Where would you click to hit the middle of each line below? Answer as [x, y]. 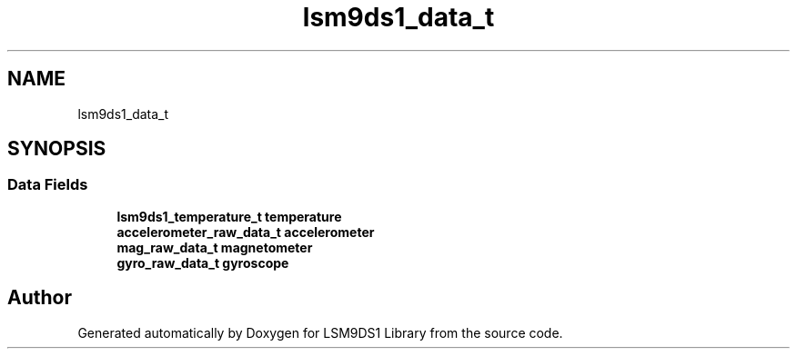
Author [40, 298]
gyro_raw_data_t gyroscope [203, 262]
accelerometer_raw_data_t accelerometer [246, 232]
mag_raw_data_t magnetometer [215, 247]
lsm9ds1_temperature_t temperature [229, 216]
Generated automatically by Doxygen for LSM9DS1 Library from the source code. [320, 332]
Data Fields [48, 185]
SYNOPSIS [57, 149]
